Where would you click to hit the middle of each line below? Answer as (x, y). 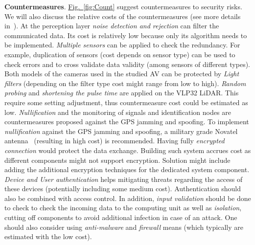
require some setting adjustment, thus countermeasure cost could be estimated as (126, 102)
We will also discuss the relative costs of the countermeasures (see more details (123, 16)
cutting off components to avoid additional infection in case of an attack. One (121, 217)
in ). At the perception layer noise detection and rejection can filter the (112, 26)
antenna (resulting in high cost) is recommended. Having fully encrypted (115, 141)
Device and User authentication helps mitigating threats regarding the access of (124, 179)
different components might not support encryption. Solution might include (117, 160)
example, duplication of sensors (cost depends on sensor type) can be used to (120, 54)
